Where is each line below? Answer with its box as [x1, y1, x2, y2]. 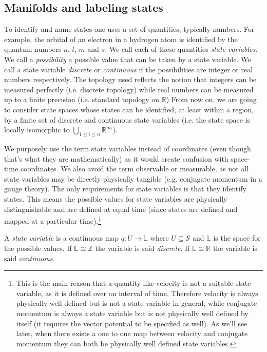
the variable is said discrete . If [95, 242, 190, 253]
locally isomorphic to [4, 124, 70, 135]
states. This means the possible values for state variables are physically [4, 193, 227, 204]
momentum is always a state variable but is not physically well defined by [16, 307, 249, 318]
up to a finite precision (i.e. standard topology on [4, 94, 160, 105]
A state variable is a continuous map [4, 232, 119, 243]
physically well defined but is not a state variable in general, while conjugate [16, 298, 257, 308]
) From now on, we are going [166, 94, 257, 105]
